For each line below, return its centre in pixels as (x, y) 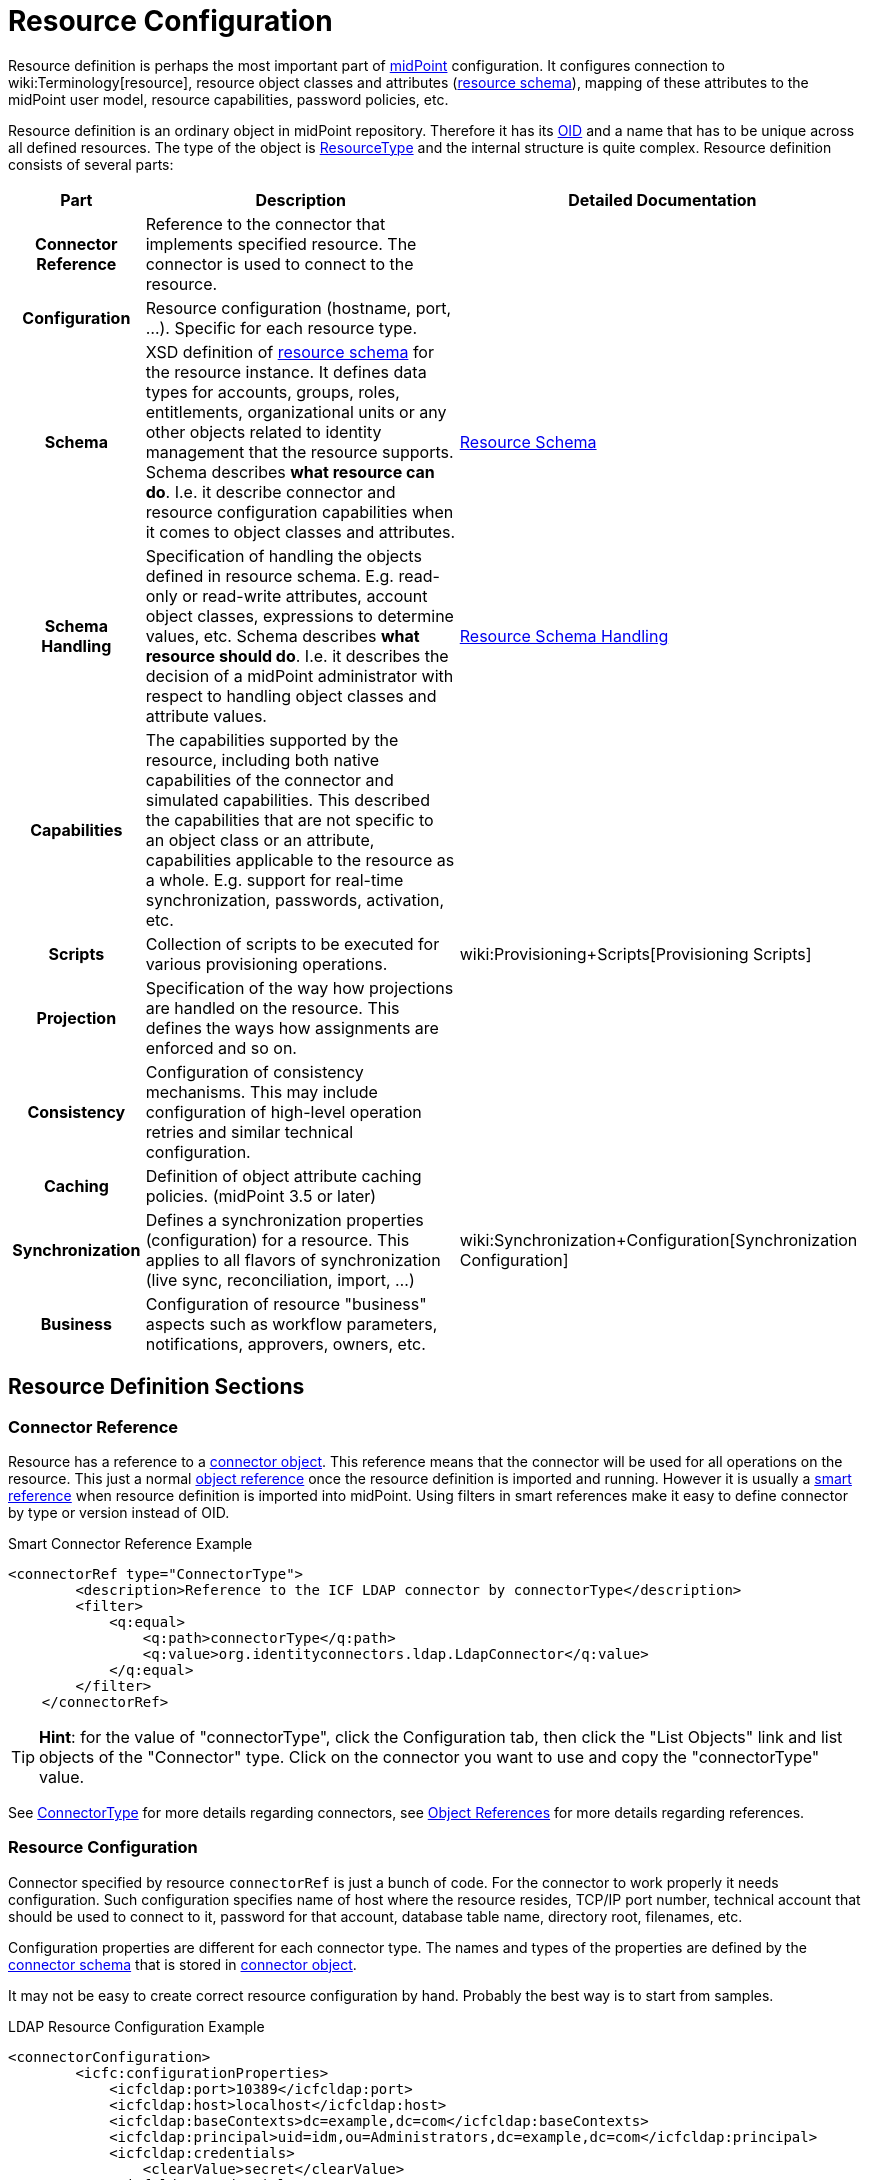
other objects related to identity (263, 431)
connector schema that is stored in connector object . (182, 1964)
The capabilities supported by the (272, 739)
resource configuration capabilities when (299, 511)
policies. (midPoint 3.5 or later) (261, 1195)
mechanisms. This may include (261, 1091)
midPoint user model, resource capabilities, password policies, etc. (228, 99)
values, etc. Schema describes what (282, 635)
